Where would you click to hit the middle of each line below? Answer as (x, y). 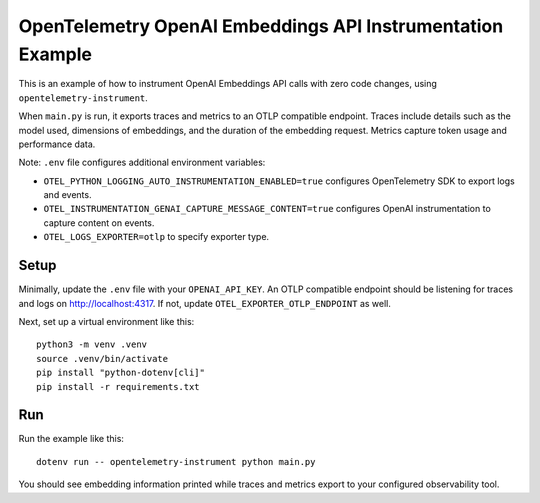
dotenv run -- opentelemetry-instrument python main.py (176, 461)
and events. (67, 195)
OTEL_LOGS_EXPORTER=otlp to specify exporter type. (156, 237)
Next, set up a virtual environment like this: (106, 321)
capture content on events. (99, 222)
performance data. (57, 144)
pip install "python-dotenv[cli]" (120, 373)
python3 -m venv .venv (92, 344)
